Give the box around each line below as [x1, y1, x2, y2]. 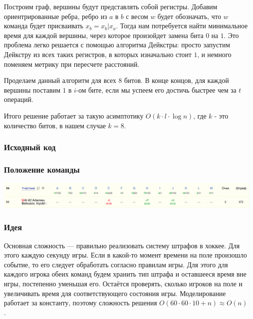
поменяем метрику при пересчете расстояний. [4, 59, 140, 69]
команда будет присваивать [4, 20, 84, 31]
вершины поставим [4, 84, 61, 95]
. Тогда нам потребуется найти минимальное [116, 20, 248, 31]
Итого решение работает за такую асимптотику [4, 110, 144, 120]
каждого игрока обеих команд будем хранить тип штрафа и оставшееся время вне [4, 269, 247, 279]
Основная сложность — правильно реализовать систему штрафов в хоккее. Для [4, 240, 240, 250]
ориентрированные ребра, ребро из [4, 11, 108, 21]
